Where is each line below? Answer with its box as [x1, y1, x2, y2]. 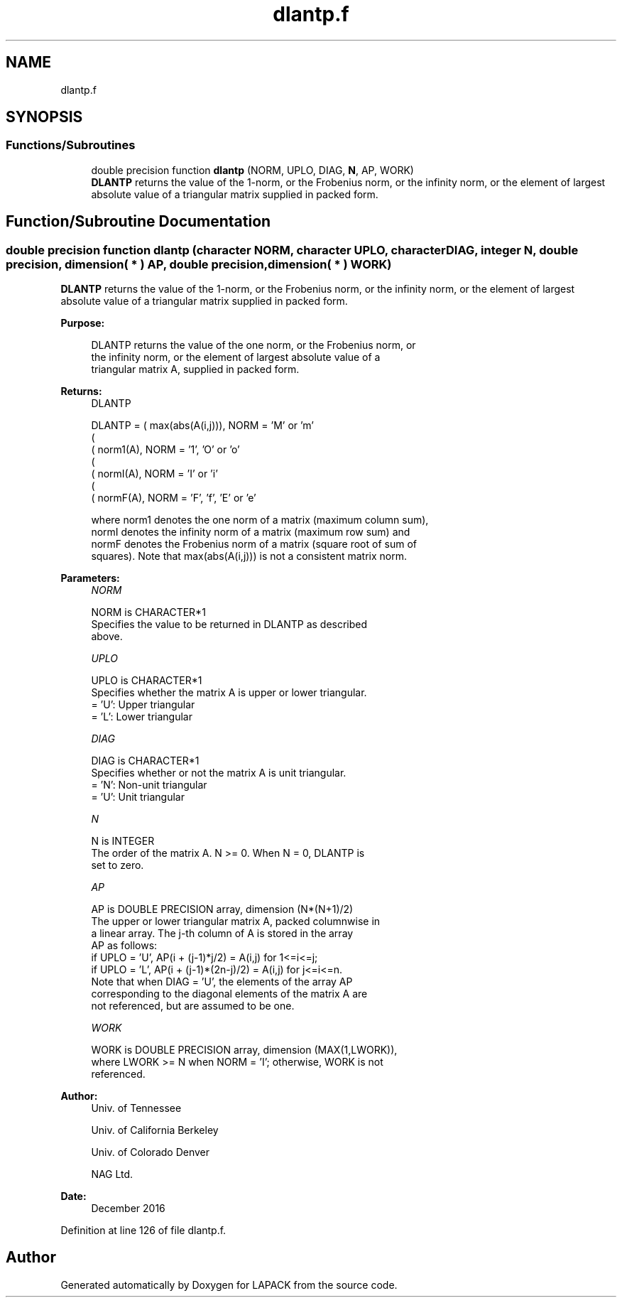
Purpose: [60, 317, 105, 330]
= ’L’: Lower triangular [91, 710, 192, 723]
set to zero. [91, 859, 144, 872]
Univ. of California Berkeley [91, 1124, 219, 1137]
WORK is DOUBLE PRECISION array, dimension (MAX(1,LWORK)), [91, 1044, 398, 1056]
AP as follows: [91, 939, 158, 952]
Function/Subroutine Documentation [6, 212, 271, 231]
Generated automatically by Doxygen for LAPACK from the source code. [60, 1278, 398, 1291]
